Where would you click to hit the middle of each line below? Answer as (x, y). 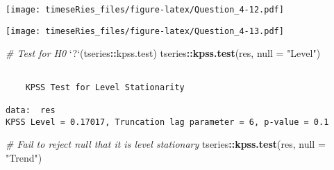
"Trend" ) (24, 157)
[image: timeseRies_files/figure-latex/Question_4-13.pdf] (145, 31)
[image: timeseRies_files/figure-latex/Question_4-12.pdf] (145, 10)
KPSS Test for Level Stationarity (105, 87)
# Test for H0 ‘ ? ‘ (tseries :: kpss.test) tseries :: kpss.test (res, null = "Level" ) (163, 53)
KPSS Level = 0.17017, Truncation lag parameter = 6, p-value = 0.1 (167, 122)
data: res (31, 110)
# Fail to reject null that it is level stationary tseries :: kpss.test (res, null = (166, 144)
